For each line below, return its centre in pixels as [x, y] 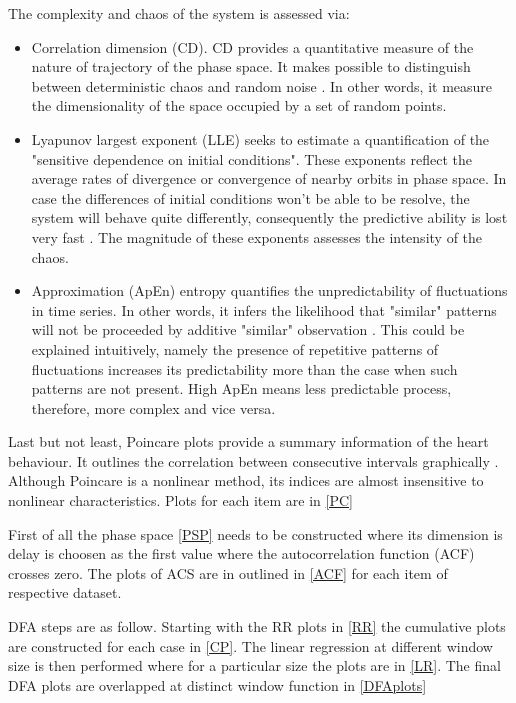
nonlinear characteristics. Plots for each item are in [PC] [180, 500]
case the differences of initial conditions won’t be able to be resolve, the [250, 197]
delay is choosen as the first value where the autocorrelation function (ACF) [241, 553]
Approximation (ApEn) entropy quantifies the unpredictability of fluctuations [269, 290]
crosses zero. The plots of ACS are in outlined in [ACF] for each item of [228, 572]
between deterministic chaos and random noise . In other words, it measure [262, 85]
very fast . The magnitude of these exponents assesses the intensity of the [257, 236]
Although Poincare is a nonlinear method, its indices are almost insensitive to [246, 480]
